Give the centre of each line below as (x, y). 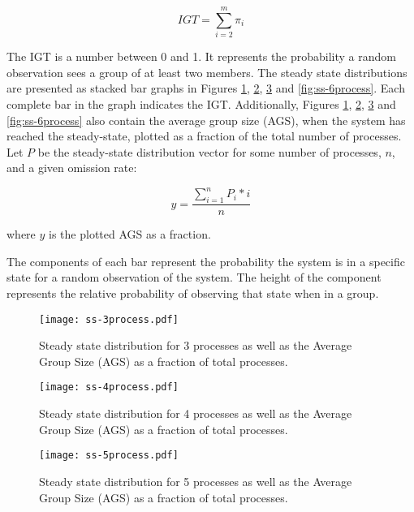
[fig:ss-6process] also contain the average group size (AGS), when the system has (206, 120)
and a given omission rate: (72, 168)
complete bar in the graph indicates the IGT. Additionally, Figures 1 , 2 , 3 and (201, 103)
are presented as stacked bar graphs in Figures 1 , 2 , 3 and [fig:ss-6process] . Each (206, 88)
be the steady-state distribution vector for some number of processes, (209, 151)
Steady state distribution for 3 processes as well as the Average (196, 345)
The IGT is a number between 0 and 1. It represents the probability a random (202, 56)
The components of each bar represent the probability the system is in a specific (206, 261)
